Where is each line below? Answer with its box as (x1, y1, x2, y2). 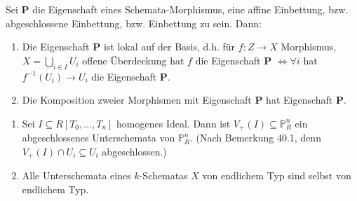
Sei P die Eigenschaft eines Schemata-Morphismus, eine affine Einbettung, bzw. (6, 2, 349, 16)
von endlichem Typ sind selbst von (202, 168, 351, 183)
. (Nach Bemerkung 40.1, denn (190, 130, 321, 145)
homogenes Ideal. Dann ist (116, 116, 231, 130)
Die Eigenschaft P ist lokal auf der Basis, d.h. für (22, 39, 236, 54)
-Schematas (139, 168, 188, 183)
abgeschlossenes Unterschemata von (22, 130, 175, 145)
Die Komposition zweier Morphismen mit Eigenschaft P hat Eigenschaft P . (22, 92, 346, 107)
